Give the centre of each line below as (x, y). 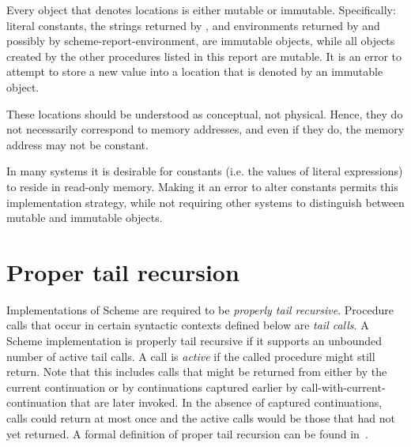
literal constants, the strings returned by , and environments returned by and (193, 25)
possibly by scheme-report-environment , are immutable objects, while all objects (201, 41)
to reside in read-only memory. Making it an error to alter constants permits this (202, 186)
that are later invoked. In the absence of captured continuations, (226, 402)
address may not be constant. (77, 144)
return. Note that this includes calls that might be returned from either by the (197, 372)
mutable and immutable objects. (85, 218)
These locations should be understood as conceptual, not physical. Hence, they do (205, 113)
